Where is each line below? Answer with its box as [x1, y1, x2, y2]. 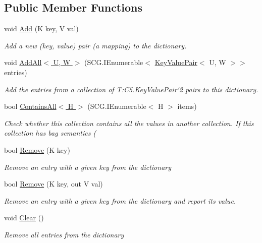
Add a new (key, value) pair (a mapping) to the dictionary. [4, 40, 187, 50]
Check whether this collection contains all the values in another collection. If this [4, 117, 254, 128]
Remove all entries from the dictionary [4, 229, 124, 239]
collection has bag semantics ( [4, 128, 96, 138]
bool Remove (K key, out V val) [4, 178, 103, 189]
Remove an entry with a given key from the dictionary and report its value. [4, 195, 236, 206]
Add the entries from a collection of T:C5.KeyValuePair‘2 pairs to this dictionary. [4, 84, 258, 94]
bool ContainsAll [4, 101, 57, 111]
